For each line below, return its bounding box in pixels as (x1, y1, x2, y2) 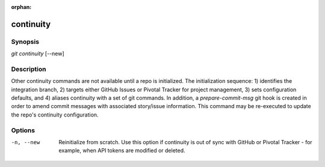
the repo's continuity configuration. (11, 111, 99, 118)
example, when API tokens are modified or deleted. (58, 147, 186, 154)
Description (11, 65, 46, 73)
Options (11, 126, 36, 135)
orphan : (11, 4, 32, 10)
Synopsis (11, 37, 39, 46)
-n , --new (11, 139, 40, 145)
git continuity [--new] (11, 50, 64, 57)
